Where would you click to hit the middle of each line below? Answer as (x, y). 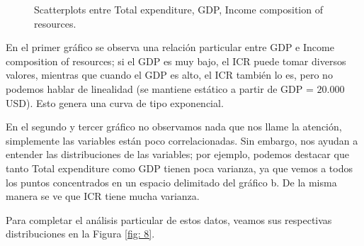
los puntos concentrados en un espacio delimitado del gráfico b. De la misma (171, 182)
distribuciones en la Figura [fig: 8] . (80, 234)
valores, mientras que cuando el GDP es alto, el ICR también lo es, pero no (169, 75)
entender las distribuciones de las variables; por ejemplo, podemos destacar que (177, 154)
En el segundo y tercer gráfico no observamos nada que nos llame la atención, (174, 127)
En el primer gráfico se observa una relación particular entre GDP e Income (170, 47)
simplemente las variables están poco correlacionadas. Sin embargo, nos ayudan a (182, 140)
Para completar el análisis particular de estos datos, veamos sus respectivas (169, 219)
